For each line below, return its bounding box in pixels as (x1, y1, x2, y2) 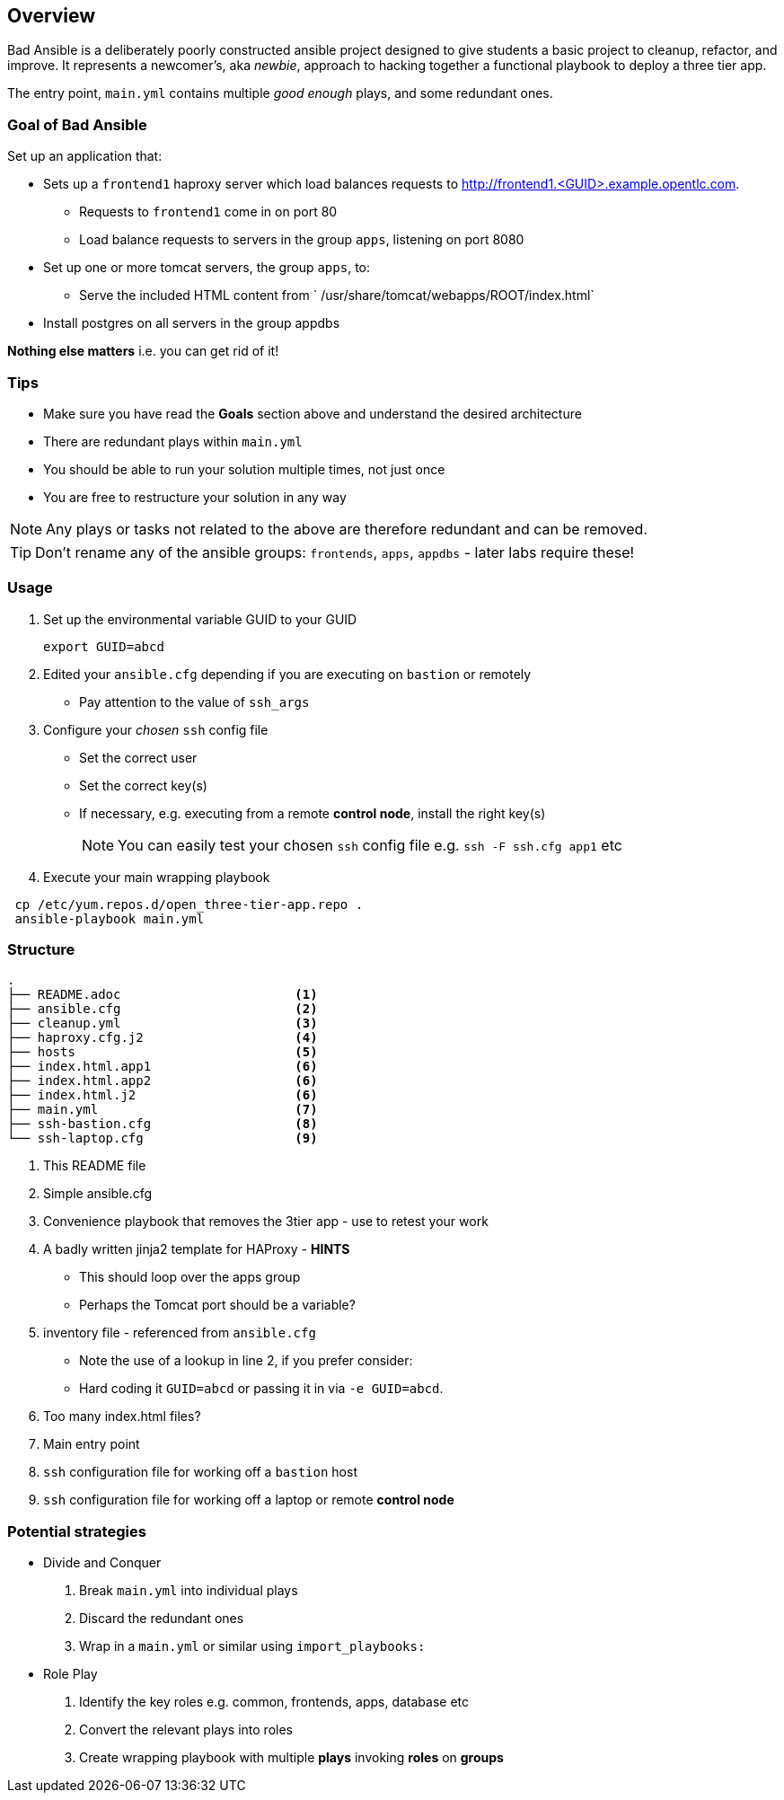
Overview (7, 4, 96, 27)
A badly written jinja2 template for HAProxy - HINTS (43, 1241, 350, 1257)
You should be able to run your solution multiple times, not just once (43, 461, 445, 477)
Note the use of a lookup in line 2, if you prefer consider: (79, 1353, 413, 1369)
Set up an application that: (7, 148, 163, 164)
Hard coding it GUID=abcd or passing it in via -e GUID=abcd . (79, 1381, 444, 1397)
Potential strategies (7, 1522, 146, 1540)
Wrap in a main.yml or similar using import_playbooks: (79, 1638, 426, 1654)
